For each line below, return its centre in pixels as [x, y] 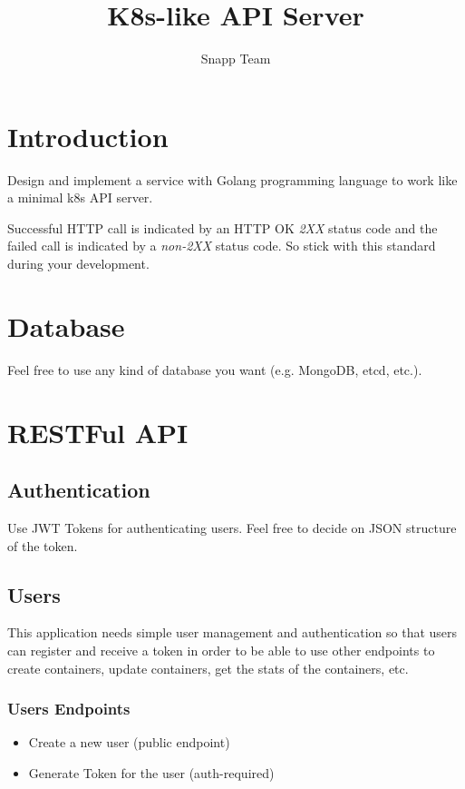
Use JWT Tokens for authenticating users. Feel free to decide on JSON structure [232, 527]
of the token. [43, 545]
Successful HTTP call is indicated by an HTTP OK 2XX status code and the [223, 227]
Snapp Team [236, 59]
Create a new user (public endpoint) [129, 742]
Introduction [88, 136]
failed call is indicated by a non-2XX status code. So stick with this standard [222, 246]
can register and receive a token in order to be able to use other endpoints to [221, 650]
